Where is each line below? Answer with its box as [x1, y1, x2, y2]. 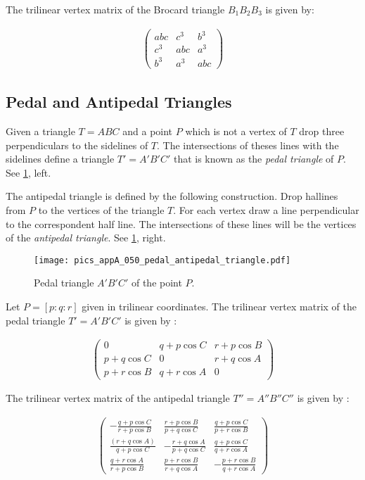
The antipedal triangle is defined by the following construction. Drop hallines [6, 189, 338, 203]
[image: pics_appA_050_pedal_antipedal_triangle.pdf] [34, 255, 291, 265]
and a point [122, 124, 173, 139]
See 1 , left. [6, 165, 51, 179]
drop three [299, 124, 345, 139]
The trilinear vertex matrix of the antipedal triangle [6, 391, 230, 405]
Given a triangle [6, 124, 75, 139]
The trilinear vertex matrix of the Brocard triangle [6, 2, 225, 16]
